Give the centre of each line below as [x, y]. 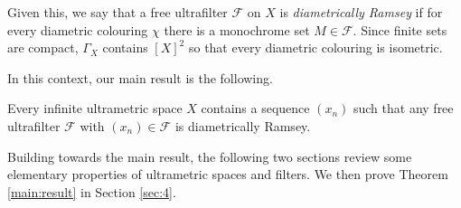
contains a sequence [255, 108]
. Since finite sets [400, 29]
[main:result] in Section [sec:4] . [92, 191]
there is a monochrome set [237, 29]
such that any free [403, 108]
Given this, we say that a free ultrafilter [118, 12]
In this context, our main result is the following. [140, 77]
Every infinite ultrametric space [95, 108]
